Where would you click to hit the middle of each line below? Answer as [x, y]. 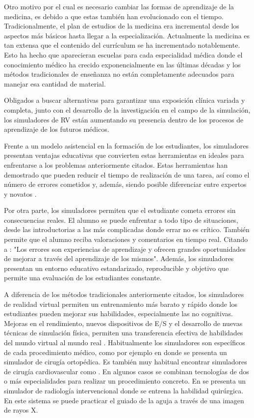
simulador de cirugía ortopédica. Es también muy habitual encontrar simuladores [126, 362]
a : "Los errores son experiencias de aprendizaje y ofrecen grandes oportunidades [125, 249]
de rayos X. [21, 410]
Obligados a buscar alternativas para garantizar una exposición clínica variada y [125, 100]
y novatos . [20, 194]
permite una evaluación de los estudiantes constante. [83, 278]
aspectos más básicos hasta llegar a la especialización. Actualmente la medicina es [127, 35]
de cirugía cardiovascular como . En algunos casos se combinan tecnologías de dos [127, 371]
